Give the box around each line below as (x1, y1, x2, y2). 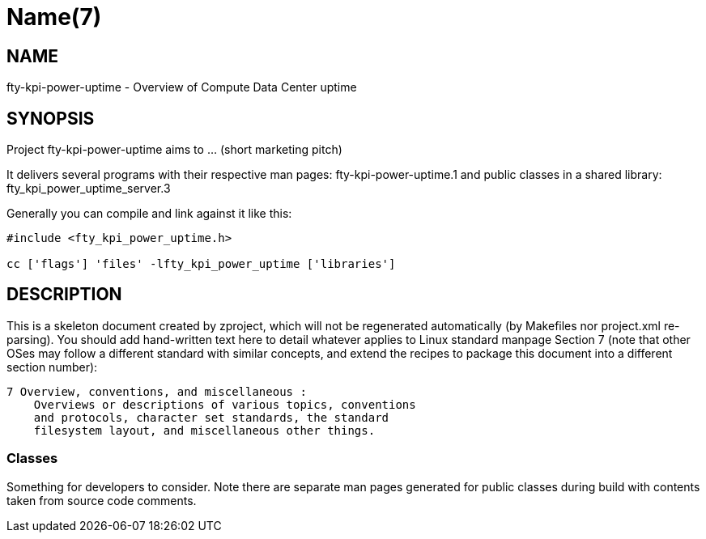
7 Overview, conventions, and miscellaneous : (6, 384, 307, 398)
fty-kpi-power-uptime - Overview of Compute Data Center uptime (6, 80, 357, 95)
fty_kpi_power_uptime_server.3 (6, 181, 171, 196)
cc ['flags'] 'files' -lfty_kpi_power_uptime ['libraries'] (6, 257, 396, 271)
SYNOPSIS (6, 108, 95, 129)
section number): (6, 359, 98, 374)
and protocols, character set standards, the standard (33, 410, 389, 424)
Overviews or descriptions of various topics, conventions (33, 397, 416, 411)
